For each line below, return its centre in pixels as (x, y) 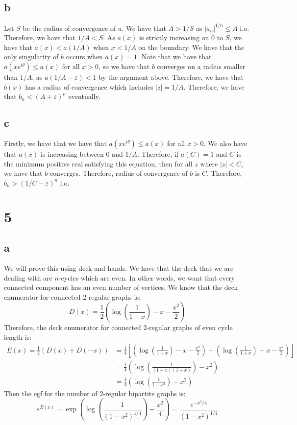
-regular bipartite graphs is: (144, 393)
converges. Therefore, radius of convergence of (119, 173)
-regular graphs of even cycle (190, 327)
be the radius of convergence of (69, 28)
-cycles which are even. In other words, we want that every (147, 277)
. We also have (225, 143)
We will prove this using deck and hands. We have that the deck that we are (119, 268)
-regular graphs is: (113, 296)
